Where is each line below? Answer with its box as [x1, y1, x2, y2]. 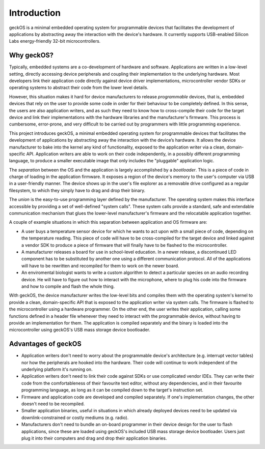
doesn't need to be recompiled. [21, 401, 85, 407]
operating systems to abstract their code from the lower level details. [9, 85, 149, 90]
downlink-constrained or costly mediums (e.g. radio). [21, 415, 129, 420]
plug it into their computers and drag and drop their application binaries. [21, 435, 167, 441]
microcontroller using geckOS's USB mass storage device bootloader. [9, 327, 151, 333]
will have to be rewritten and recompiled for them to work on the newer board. [21, 263, 179, 269]
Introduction [9, 7, 61, 18]
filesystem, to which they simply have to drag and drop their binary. [9, 187, 146, 193]
